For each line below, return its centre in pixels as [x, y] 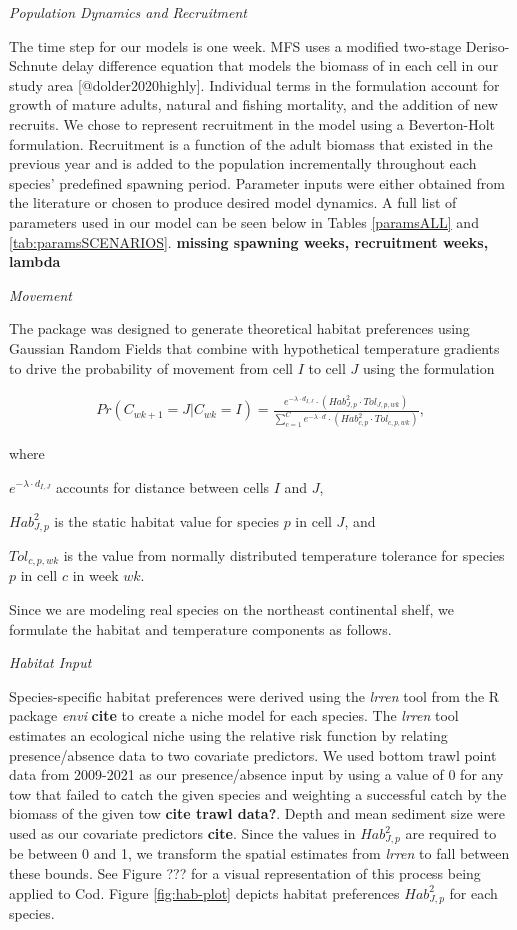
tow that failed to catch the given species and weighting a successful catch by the [258, 793]
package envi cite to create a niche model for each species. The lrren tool [234, 715]
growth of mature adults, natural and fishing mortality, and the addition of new [253, 104]
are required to [451, 833]
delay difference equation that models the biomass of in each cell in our [280, 65]
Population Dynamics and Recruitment [128, 12]
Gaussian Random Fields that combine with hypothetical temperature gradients [254, 347]
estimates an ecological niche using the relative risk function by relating [228, 735]
